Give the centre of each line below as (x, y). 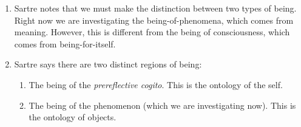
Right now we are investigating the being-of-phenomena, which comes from (154, 20)
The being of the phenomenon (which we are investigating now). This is (162, 105)
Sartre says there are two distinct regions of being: (108, 64)
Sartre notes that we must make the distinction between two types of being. (155, 8)
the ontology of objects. (73, 117)
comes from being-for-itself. (65, 43)
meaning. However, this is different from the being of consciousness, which (152, 32)
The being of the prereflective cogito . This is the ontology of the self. (156, 84)
